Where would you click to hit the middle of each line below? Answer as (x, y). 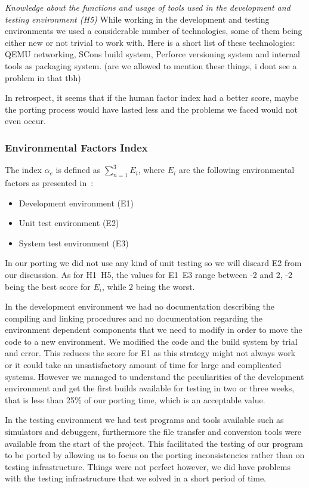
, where (152, 170)
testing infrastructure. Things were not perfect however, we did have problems (148, 466)
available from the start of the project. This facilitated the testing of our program (154, 443)
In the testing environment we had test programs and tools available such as (144, 420)
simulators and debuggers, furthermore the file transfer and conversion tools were (153, 432)
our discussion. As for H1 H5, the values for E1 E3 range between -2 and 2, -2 (149, 274)
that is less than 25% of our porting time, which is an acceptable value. (135, 399)
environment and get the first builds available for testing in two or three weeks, (150, 388)
